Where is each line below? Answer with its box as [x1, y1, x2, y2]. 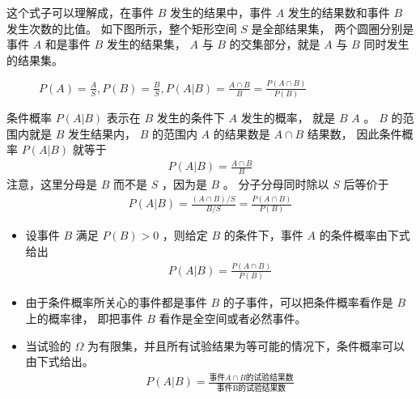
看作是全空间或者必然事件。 [159, 309, 307, 326]
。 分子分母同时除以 [223, 176, 329, 193]
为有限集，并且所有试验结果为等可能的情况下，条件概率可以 [87, 337, 405, 354]
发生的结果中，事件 [169, 4, 272, 20]
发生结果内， [67, 125, 136, 142]
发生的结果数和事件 [287, 4, 390, 20]
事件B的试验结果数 [216, 384, 286, 393]
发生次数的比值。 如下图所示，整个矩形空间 [6, 19, 237, 36]
